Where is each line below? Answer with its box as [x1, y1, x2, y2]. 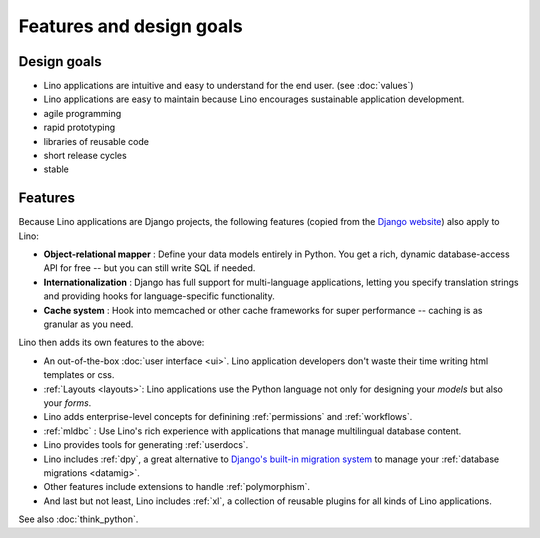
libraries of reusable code [43, 135, 150, 147]
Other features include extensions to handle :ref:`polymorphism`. [43, 481, 310, 493]
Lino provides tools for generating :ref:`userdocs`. [43, 439, 249, 451]
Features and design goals [18, 15, 244, 37]
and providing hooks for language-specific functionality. [43, 290, 275, 302]
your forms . [43, 397, 92, 409]
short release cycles [43, 150, 127, 162]
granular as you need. [43, 318, 134, 330]
